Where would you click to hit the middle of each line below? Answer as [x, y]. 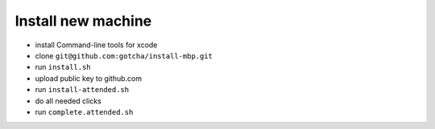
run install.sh [63, 67]
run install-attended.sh [82, 90]
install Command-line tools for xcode [96, 45]
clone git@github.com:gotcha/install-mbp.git [124, 55]
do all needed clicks [68, 101]
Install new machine [83, 21]
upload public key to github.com [89, 78]
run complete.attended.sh [84, 111]
